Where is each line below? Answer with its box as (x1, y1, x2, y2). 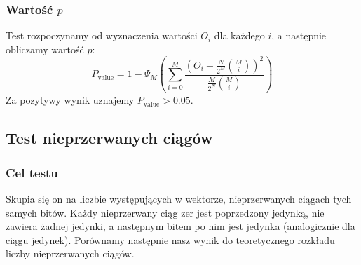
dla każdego (214, 28, 265, 43)
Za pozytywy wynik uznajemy (6, 93, 135, 107)
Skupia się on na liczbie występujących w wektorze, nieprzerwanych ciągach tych (6, 191, 352, 205)
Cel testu (6, 163, 58, 181)
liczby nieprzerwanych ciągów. (6, 246, 135, 261)
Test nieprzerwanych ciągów (6, 127, 213, 149)
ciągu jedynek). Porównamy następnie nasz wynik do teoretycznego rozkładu (6, 232, 335, 247)
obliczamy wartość (6, 41, 84, 56)
